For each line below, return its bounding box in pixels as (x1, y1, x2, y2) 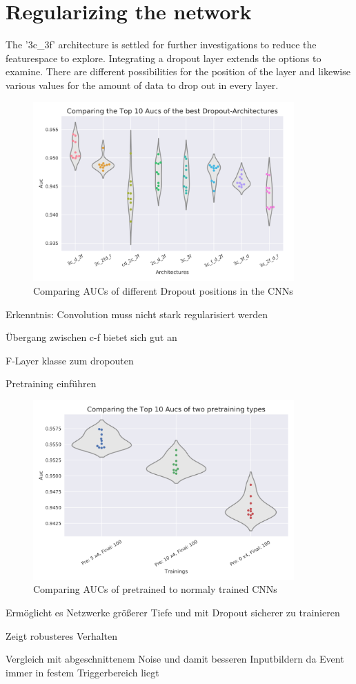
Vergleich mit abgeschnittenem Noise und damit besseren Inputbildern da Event (6, 652, 344, 666)
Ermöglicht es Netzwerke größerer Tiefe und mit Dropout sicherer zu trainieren (6, 605, 340, 619)
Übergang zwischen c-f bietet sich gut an (6, 330, 177, 344)
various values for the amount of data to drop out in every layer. (6, 77, 279, 92)
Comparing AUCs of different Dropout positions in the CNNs (33, 283, 293, 297)
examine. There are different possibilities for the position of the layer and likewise (6, 64, 350, 79)
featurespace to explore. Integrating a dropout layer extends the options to (6, 50, 322, 65)
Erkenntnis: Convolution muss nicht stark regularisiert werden (6, 306, 268, 321)
